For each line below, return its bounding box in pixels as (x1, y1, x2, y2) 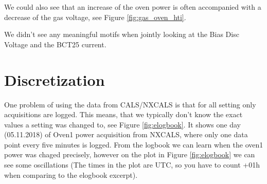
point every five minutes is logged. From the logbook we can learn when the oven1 (4, 139, 263, 150)
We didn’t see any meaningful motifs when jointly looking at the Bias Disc (4, 29, 239, 40)
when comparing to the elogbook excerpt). (4, 169, 138, 180)
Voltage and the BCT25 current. (4, 39, 106, 49)
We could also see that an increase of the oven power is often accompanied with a (4, 2, 261, 12)
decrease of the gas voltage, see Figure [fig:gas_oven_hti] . (4, 11, 186, 22)
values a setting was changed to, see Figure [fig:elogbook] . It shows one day (4, 119, 241, 130)
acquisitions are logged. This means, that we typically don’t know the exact (4, 109, 243, 120)
